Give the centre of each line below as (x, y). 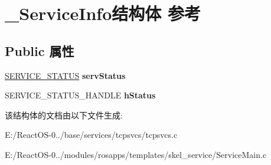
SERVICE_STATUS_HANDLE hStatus (80, 95)
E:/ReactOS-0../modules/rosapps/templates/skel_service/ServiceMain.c (136, 154)
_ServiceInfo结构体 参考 (103, 13)
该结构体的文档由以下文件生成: (64, 115)
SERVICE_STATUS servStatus (65, 75)
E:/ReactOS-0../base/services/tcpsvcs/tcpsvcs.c (91, 135)
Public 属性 (40, 50)
